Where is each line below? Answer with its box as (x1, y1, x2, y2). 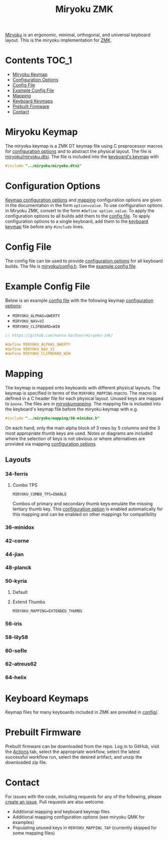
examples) (12, 819, 35, 825)
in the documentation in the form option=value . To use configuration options (5, 202, 163, 208)
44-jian (5, 551, 24, 558)
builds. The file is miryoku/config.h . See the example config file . (5, 263, 137, 269)
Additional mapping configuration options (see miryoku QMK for (12, 814, 145, 820)
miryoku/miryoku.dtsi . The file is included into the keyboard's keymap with (5, 154, 159, 160)
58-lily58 (5, 634, 29, 641)
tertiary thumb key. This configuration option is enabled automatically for (12, 506, 163, 512)
